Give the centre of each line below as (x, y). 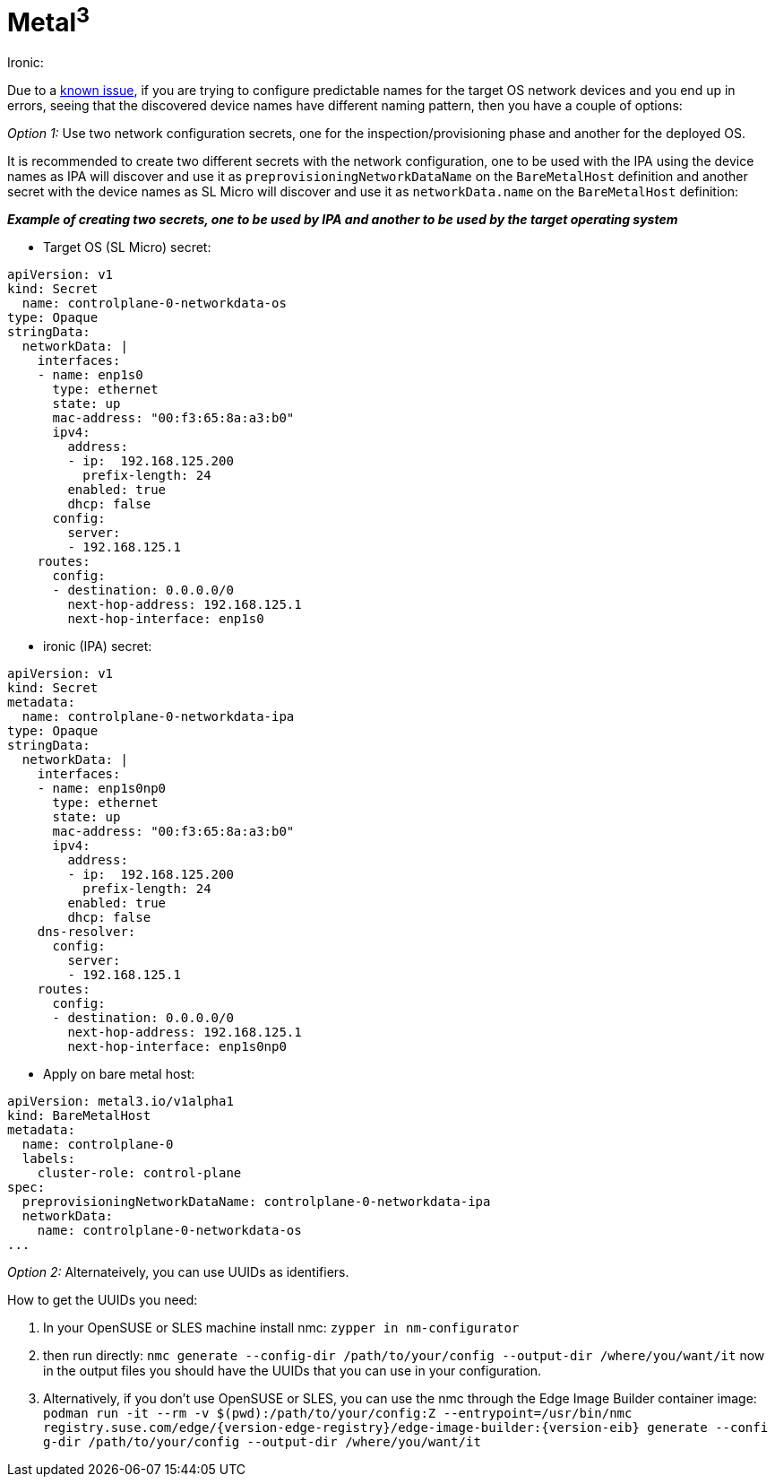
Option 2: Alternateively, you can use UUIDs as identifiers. (178, 1272)
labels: (48, 1159)
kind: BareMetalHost (79, 1116)
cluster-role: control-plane (139, 1173)
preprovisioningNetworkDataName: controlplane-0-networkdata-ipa (256, 1202)
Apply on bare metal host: (119, 1074)
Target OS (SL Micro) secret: (127, 247)
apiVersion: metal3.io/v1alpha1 (121, 1102)
